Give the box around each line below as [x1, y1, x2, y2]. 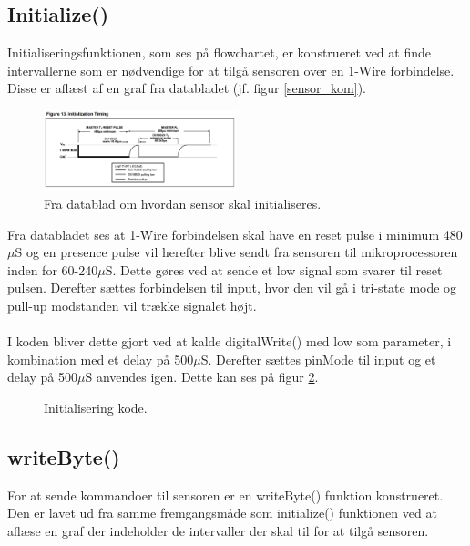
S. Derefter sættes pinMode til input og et [200, 349, 436, 368]
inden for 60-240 [7, 260, 98, 279]
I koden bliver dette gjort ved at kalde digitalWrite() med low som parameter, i [7, 332, 452, 351]
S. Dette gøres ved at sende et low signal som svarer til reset [105, 260, 443, 279]
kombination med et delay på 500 [7, 349, 194, 368]
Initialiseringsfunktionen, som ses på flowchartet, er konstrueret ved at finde [7, 43, 431, 62]
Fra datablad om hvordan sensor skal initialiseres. [44, 193, 322, 212]
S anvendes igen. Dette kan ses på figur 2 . [85, 367, 319, 386]
